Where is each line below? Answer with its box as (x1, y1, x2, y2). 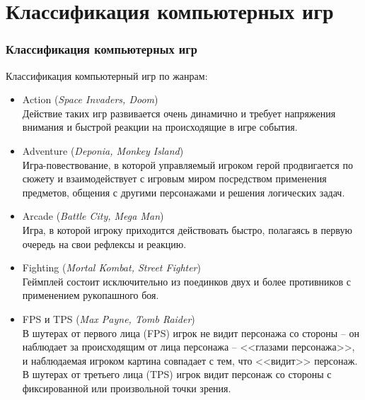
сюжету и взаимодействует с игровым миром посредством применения (22, 171, 327, 186)
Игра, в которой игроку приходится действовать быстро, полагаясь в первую (22, 222, 352, 237)
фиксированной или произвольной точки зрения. (22, 380, 231, 395)
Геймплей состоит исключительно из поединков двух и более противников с (22, 273, 352, 288)
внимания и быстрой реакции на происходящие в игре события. (22, 119, 298, 134)
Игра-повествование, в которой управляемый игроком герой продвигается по (22, 157, 353, 172)
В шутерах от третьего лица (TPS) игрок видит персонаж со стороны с (22, 367, 332, 382)
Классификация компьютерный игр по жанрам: (6, 68, 208, 83)
